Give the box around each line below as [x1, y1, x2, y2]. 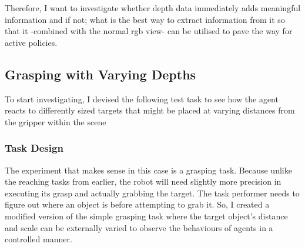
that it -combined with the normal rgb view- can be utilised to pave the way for [5, 25, 293, 37]
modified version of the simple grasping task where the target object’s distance [5, 209, 288, 222]
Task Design [5, 141, 63, 155]
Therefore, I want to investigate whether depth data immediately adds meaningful [5, 2, 301, 14]
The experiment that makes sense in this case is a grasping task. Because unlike [5, 163, 292, 176]
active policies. [5, 36, 58, 48]
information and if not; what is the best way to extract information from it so [5, 13, 285, 25]
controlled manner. [5, 233, 72, 245]
